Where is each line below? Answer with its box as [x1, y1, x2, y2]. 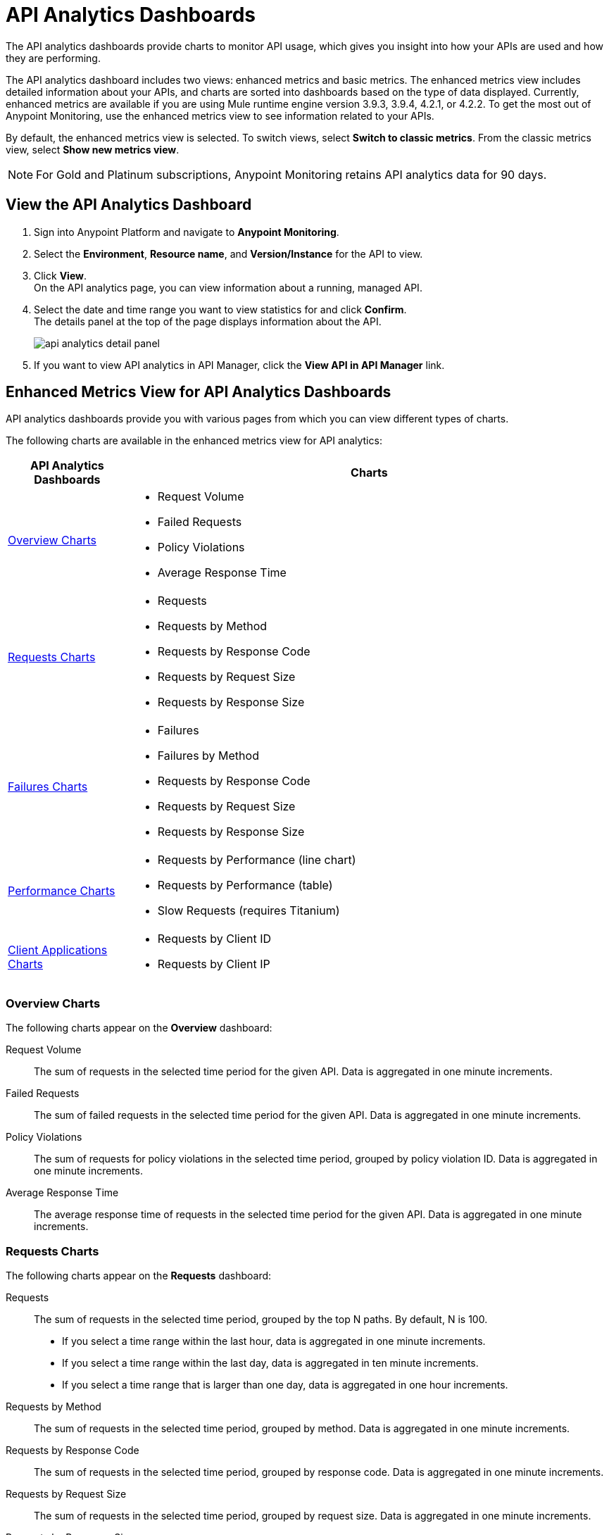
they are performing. [6, 51, 101, 64]
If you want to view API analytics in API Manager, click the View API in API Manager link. [34, 358, 445, 371]
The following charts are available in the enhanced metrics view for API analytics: [6, 434, 382, 447]
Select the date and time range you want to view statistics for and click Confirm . [34, 303, 407, 315]
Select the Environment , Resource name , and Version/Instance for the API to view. [34, 247, 423, 260]
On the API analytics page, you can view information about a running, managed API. [34, 281, 422, 294]
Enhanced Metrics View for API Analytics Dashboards [6, 383, 391, 401]
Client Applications [8, 943, 108, 958]
